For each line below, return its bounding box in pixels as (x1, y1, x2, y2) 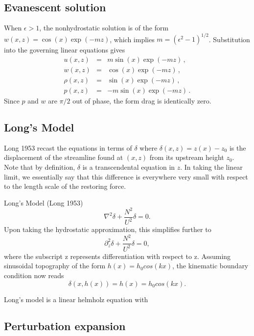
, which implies (110, 34, 155, 44)
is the (229, 142, 246, 153)
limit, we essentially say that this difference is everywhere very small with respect (4, 171, 248, 181)
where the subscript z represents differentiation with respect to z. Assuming (4, 251, 231, 261)
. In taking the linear (180, 162, 243, 172)
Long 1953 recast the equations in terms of (4, 142, 132, 153)
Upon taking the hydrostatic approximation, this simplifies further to (4, 224, 211, 234)
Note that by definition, (4, 162, 75, 172)
